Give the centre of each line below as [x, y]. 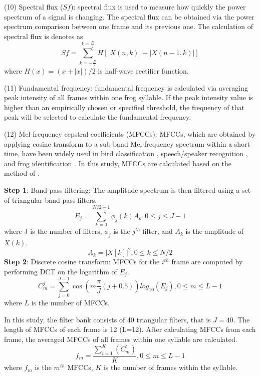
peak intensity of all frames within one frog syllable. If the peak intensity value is [129, 97]
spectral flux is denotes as [44, 36]
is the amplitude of [215, 231]
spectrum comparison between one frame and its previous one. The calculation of [129, 26]
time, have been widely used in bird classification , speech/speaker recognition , [126, 153]
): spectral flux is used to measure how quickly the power [158, 7]
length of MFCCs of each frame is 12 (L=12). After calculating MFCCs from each [130, 329]
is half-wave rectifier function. [143, 70]
